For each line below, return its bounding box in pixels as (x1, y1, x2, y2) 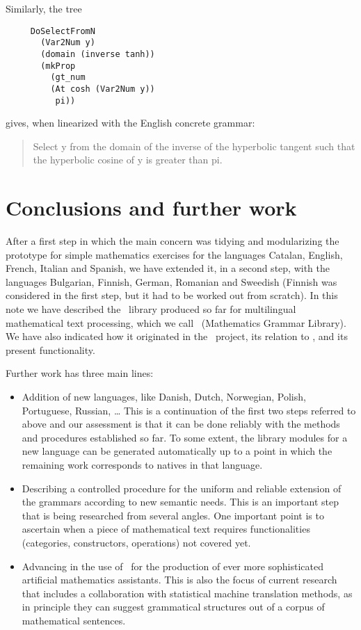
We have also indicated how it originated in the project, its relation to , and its (6, 329, 348, 344)
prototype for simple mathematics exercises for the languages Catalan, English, (6, 247, 343, 261)
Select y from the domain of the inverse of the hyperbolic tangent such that (33, 138, 355, 153)
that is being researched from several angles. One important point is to (22, 508, 324, 522)
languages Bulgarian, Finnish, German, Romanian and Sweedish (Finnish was (6, 274, 337, 289)
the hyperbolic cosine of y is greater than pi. (33, 152, 223, 167)
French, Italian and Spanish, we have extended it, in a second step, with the (6, 261, 330, 275)
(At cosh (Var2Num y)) (50, 83, 155, 94)
